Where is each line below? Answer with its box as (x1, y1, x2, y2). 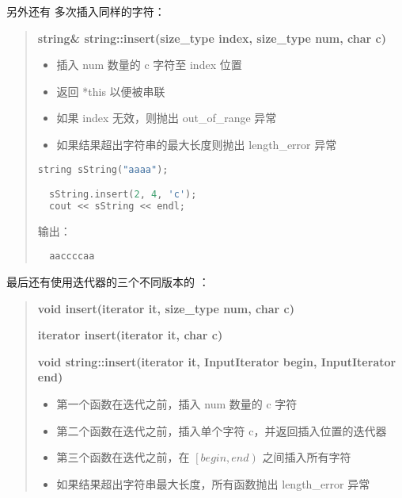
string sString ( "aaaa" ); (37, 163, 169, 175)
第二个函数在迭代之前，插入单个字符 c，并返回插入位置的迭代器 (56, 422, 387, 439)
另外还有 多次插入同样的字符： (6, 3, 165, 19)
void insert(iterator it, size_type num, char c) (37, 300, 294, 316)
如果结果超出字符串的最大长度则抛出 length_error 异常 (56, 136, 337, 152)
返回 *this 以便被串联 (56, 82, 165, 99)
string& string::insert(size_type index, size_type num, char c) (37, 29, 386, 46)
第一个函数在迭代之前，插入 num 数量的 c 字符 (56, 396, 298, 412)
